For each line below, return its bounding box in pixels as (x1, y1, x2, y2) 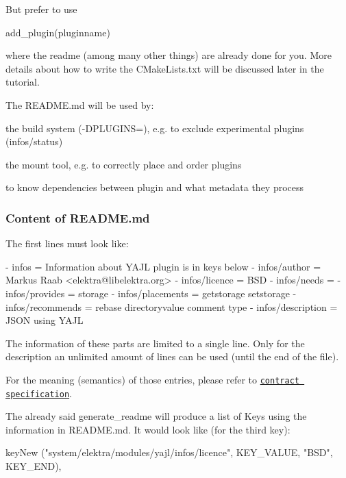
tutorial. (5, 75, 40, 89)
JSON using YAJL (5, 313, 84, 327)
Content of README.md (5, 209, 150, 226)
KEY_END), (5, 459, 62, 473)
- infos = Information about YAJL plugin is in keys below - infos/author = (5, 259, 321, 273)
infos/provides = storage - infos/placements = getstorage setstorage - (5, 286, 297, 300)
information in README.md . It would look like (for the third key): (5, 422, 291, 436)
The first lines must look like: (5, 236, 129, 251)
